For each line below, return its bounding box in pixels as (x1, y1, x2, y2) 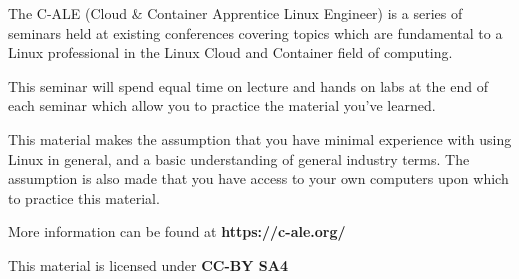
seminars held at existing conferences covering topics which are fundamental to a (8, 22, 503, 43)
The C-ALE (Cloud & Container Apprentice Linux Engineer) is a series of (8, 3, 463, 23)
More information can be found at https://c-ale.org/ (8, 221, 346, 242)
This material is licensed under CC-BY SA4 (8, 254, 288, 275)
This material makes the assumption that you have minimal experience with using (8, 128, 512, 149)
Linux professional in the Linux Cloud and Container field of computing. (8, 42, 453, 63)
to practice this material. (8, 187, 160, 208)
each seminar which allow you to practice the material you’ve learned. (8, 95, 436, 116)
